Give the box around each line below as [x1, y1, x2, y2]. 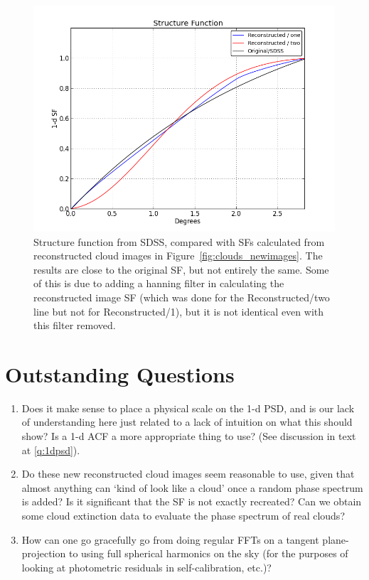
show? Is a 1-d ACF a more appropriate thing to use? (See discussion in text [21, 429, 356, 444]
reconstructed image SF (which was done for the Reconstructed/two [33, 289, 330, 304]
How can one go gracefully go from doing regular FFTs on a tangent [21, 532, 319, 547]
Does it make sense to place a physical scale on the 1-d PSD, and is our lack [21, 400, 355, 415]
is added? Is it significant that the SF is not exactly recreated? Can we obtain [21, 494, 362, 509]
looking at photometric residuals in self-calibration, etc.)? [21, 559, 272, 574]
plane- [322, 532, 349, 547]
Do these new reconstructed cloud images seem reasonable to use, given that [21, 466, 355, 481]
